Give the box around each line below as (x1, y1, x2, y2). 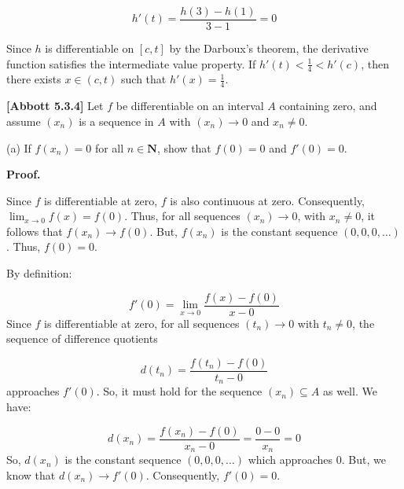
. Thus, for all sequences (124, 208, 241, 224)
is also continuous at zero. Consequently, (170, 192, 365, 208)
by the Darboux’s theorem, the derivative (169, 40, 369, 57)
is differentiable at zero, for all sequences (44, 314, 240, 331)
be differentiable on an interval (116, 97, 264, 114)
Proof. (6, 166, 41, 182)
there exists (6, 71, 61, 87)
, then (361, 55, 389, 72)
